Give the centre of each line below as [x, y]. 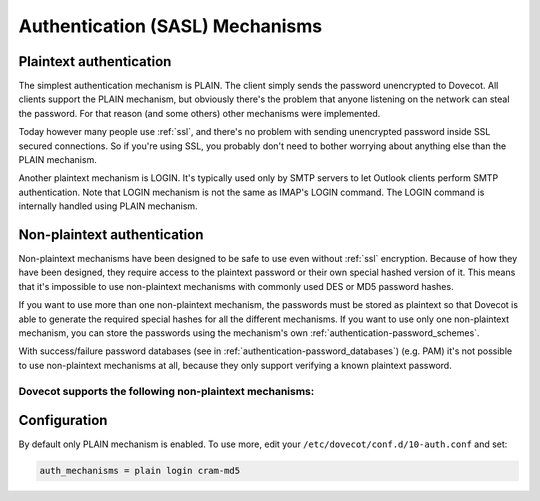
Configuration [63, 420]
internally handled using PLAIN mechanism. [108, 206]
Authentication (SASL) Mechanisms [170, 26]
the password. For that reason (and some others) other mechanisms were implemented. [199, 113]
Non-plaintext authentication [111, 234]
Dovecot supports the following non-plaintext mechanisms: [166, 391]
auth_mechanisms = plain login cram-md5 [139, 471]
